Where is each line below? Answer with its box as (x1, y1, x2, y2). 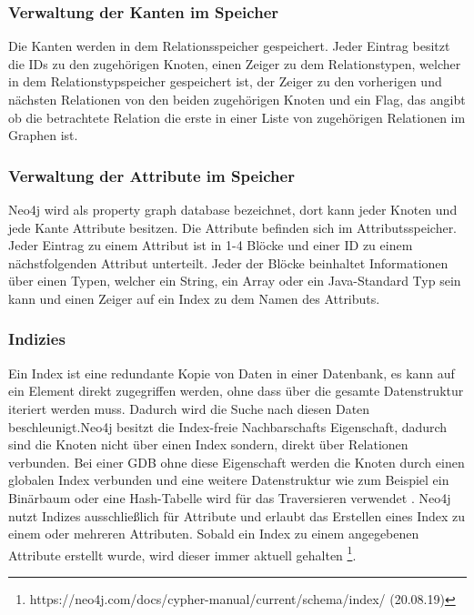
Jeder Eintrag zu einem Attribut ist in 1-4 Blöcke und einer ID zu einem (8, 236, 413, 255)
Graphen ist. (8, 126, 78, 145)
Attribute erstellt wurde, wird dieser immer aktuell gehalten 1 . (8, 542, 357, 564)
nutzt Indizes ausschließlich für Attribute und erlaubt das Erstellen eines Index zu (8, 506, 466, 525)
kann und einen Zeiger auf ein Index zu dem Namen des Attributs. (8, 288, 380, 307)
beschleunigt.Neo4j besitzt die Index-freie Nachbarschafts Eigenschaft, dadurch (8, 417, 448, 436)
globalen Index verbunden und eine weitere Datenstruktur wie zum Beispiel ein (8, 470, 449, 489)
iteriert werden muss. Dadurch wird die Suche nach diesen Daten (8, 398, 370, 418)
